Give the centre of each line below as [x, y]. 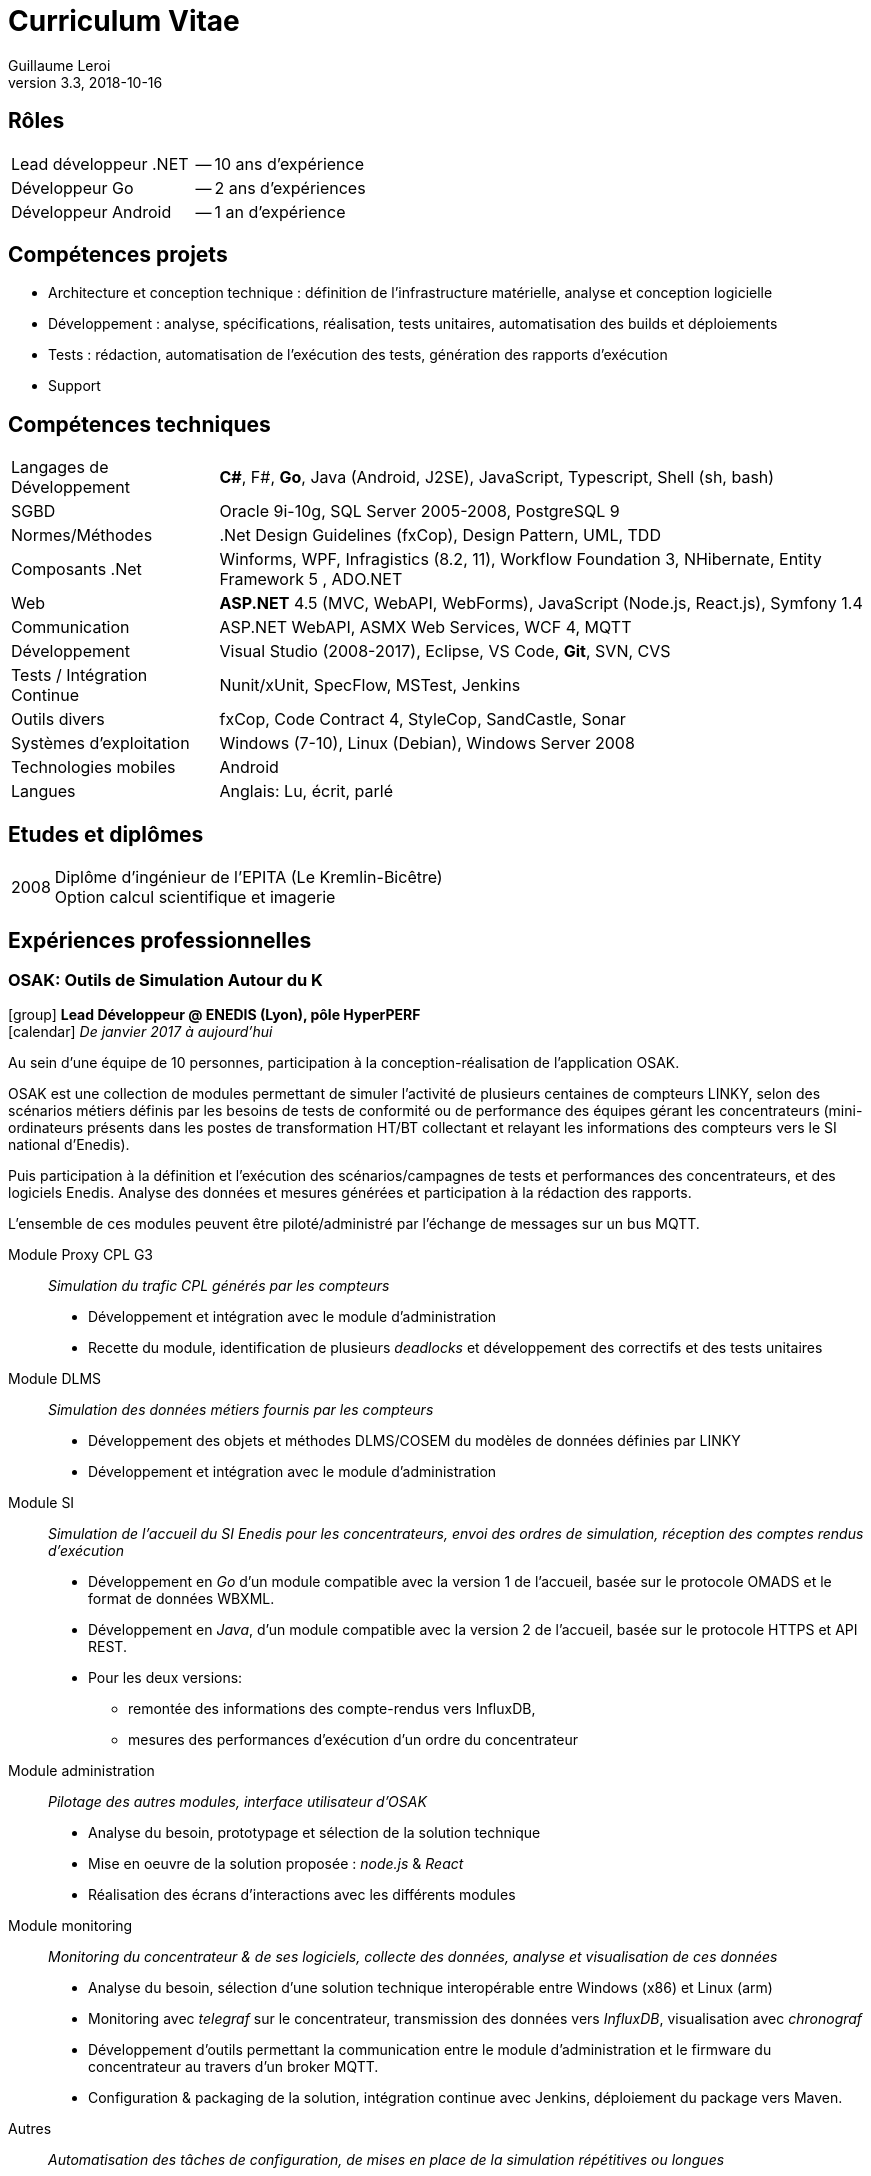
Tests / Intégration [79, 675]
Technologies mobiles [93, 767]
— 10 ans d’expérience [280, 163]
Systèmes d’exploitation [100, 743]
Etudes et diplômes [106, 834]
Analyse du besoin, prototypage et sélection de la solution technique [314, 1833]
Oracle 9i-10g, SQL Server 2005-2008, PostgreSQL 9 [419, 511]
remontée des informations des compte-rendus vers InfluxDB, [332, 1709]
